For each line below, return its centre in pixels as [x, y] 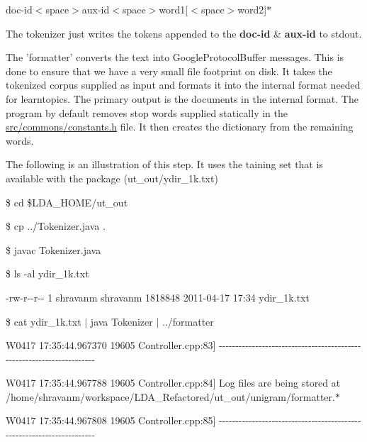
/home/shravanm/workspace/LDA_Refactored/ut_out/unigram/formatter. [170, 396]
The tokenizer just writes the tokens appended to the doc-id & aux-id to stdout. [184, 33]
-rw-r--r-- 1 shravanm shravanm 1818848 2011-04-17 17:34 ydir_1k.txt [158, 297]
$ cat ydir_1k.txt [44, 321]
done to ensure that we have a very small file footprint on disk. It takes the [169, 71]
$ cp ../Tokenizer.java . [56, 226]
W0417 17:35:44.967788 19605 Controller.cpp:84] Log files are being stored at [173, 383]
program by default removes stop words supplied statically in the [147, 112]
